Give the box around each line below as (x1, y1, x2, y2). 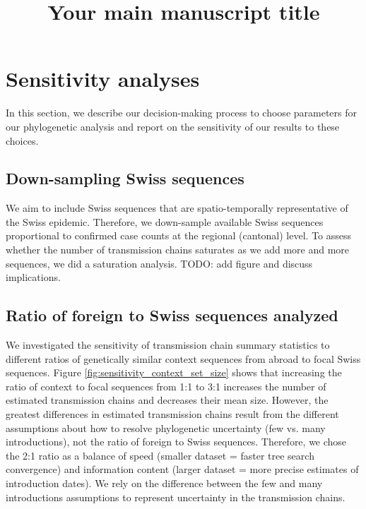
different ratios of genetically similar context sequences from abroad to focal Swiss (6, 351, 361, 366)
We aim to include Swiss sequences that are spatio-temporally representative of (6, 200, 348, 215)
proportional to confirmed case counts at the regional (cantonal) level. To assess (6, 228, 352, 243)
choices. (6, 133, 39, 148)
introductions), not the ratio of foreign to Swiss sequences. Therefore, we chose (6, 434, 347, 449)
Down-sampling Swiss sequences (6, 167, 244, 189)
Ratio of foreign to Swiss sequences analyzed (6, 304, 338, 326)
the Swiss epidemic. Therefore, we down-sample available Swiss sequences (6, 214, 324, 229)
